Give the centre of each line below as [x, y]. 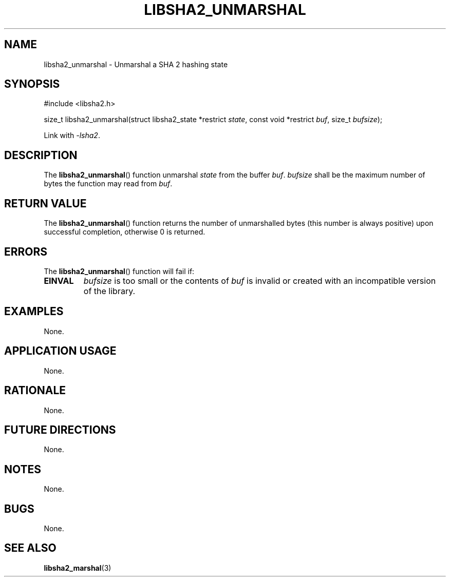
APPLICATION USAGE [60, 351]
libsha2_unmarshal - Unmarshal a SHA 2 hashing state [136, 64]
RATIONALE [35, 391]
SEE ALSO [30, 548]
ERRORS [26, 251]
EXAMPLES [34, 312]
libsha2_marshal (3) [78, 568]
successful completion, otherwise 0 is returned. [125, 232]
